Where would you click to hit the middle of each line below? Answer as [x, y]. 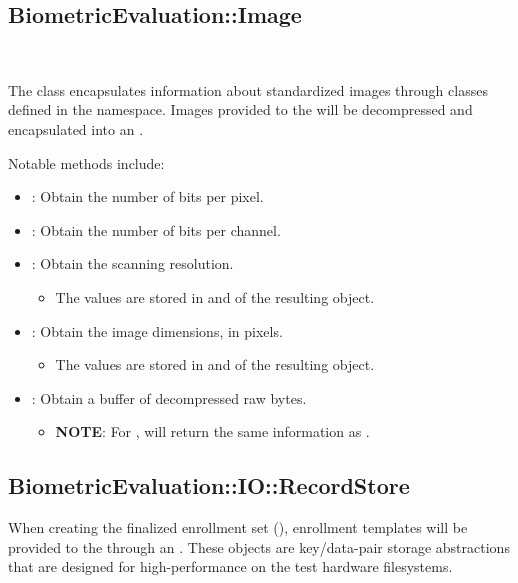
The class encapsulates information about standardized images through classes [248, 89]
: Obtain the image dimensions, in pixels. [157, 330]
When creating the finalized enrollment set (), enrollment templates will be [238, 527]
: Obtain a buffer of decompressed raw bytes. [169, 397]
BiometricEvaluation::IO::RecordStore [209, 485]
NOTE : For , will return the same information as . [212, 431]
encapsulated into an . [76, 128]
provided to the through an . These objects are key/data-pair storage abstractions [259, 546]
